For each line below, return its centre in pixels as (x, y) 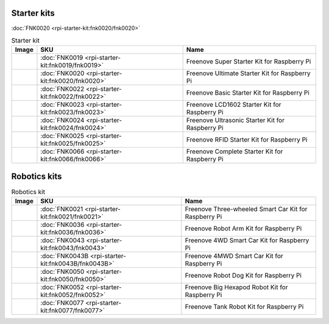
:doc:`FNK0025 (62, 136)
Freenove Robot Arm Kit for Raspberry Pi (243, 229)
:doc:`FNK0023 (62, 105)
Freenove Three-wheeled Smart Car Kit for (246, 209)
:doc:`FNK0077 (62, 303)
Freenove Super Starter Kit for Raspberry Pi (249, 62)
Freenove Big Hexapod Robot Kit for (236, 287)
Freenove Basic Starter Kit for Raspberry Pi (248, 93)
